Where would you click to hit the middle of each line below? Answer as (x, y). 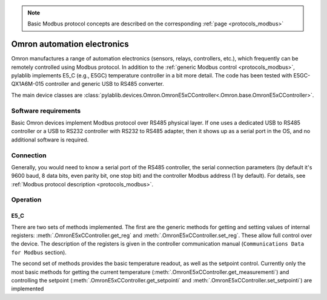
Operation (26, 200)
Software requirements (46, 111)
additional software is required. (50, 140)
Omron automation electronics (70, 44)
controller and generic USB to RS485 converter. (105, 84)
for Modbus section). (39, 252)
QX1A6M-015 (28, 84)
